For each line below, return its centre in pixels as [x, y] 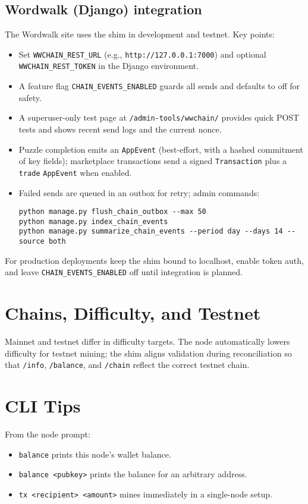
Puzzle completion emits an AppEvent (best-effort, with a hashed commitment [161, 149]
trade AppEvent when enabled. [75, 172]
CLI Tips [43, 406]
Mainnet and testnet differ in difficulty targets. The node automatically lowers [147, 341]
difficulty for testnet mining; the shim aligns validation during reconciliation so [148, 353]
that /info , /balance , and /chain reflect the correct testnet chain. [127, 365]
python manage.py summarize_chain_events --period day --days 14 [151, 231]
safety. [30, 97]
